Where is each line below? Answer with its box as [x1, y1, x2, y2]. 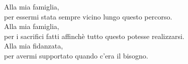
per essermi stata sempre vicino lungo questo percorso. [4, 11, 172, 21]
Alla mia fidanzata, [4, 40, 63, 51]
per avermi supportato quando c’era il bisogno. [4, 50, 148, 60]
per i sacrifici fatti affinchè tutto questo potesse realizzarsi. [4, 30, 184, 41]
